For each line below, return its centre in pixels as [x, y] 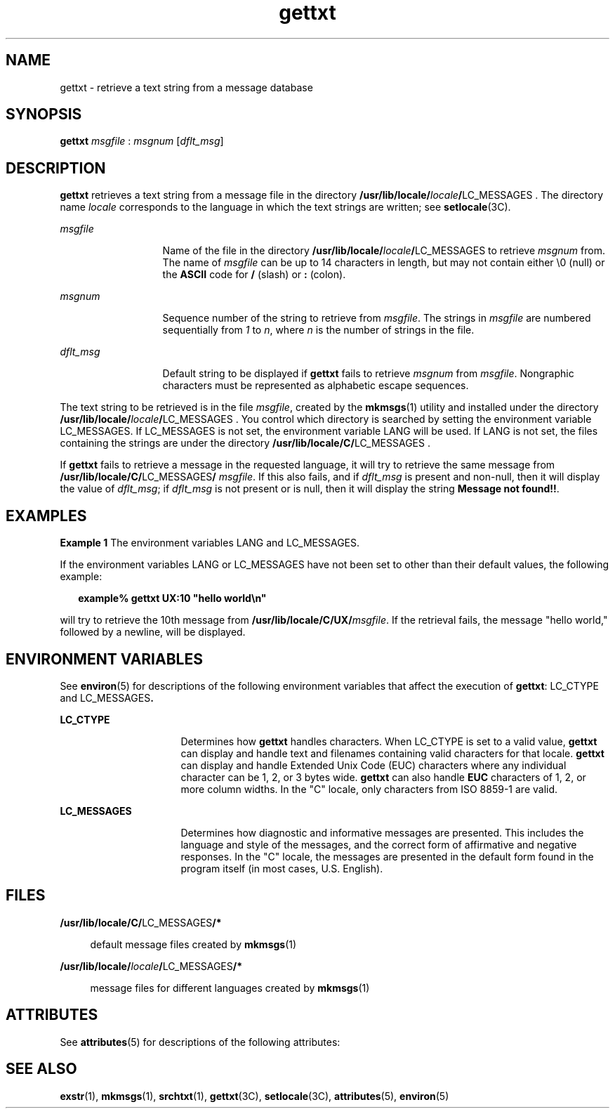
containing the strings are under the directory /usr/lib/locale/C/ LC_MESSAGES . [245, 443]
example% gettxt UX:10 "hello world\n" [172, 598]
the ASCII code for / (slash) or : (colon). [254, 275]
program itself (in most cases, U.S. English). [282, 868]
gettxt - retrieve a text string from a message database [186, 87]
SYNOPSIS [44, 114]
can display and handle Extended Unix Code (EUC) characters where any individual [373, 765]
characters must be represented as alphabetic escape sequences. [316, 386]
